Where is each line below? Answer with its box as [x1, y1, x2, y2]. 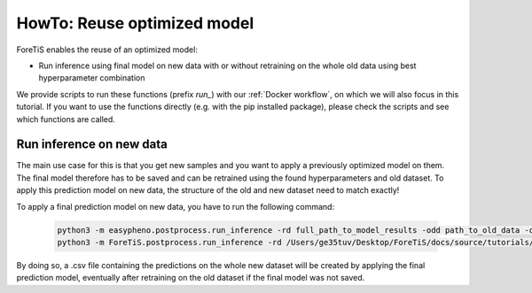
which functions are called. [16, 113, 115, 124]
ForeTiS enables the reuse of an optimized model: [16, 44, 199, 55]
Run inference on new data [16, 137, 168, 152]
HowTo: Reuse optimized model [16, 13, 254, 33]
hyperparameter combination [38, 73, 145, 83]
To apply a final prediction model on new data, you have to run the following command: [16, 201, 335, 212]
